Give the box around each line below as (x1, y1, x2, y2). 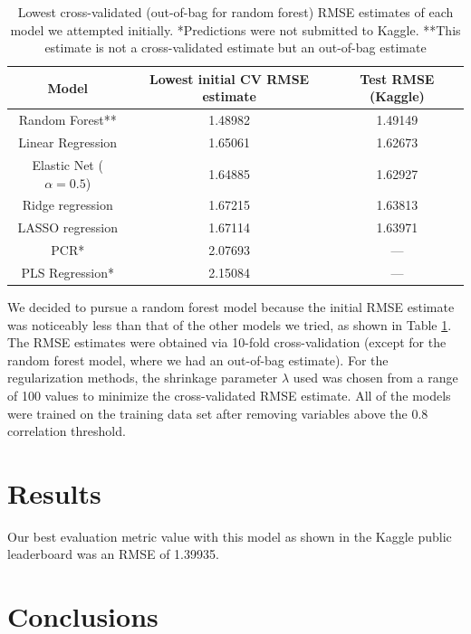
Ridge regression (22, 195, 113, 214)
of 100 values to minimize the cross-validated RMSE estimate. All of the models (7, 385, 451, 404)
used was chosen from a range (293, 368, 458, 387)
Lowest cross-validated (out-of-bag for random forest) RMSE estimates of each (17, 3, 454, 21)
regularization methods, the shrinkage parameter (7, 368, 278, 387)
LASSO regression (17, 218, 118, 237)
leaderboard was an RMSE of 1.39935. (7, 544, 219, 563)
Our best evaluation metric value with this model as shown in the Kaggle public (7, 526, 452, 545)
